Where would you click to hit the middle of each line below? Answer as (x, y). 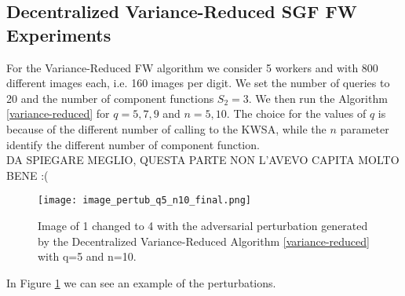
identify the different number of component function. (133, 144)
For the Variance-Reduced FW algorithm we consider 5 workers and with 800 (192, 67)
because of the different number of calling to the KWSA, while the (166, 128)
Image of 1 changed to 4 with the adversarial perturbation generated (203, 225)
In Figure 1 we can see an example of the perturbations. (141, 282)
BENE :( (27, 175)
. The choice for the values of (296, 113)
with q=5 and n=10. (87, 256)
